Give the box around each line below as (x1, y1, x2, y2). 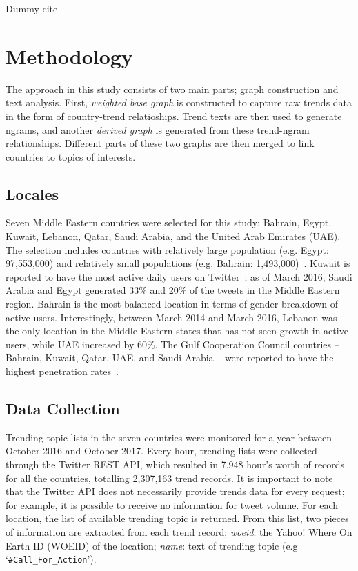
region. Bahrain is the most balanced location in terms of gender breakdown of (6, 297, 339, 311)
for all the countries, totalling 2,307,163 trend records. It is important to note (6, 470, 333, 485)
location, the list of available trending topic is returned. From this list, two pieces (6, 511, 349, 525)
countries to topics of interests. (6, 149, 136, 163)
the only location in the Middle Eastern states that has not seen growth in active (6, 323, 348, 338)
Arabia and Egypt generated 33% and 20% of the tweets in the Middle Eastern (6, 283, 340, 297)
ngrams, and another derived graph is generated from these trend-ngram (6, 122, 310, 137)
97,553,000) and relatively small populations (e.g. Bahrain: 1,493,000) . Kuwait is (6, 256, 350, 270)
